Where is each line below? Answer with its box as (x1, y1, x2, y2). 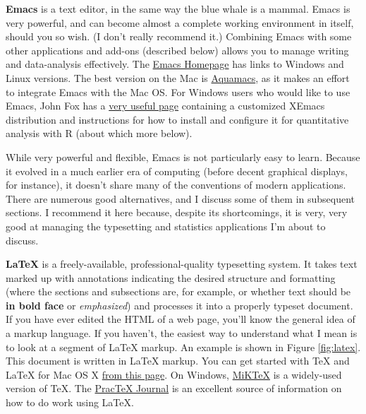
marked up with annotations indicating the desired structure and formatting (6, 270, 336, 285)
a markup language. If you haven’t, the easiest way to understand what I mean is (6, 326, 358, 341)
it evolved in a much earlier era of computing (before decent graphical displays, (6, 163, 348, 178)
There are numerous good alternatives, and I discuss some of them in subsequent (6, 191, 355, 206)
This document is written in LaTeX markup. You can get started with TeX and (6, 353, 350, 368)
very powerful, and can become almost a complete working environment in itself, (6, 15, 354, 30)
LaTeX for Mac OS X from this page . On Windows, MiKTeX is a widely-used (6, 367, 342, 382)
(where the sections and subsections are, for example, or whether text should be (6, 284, 351, 299)
